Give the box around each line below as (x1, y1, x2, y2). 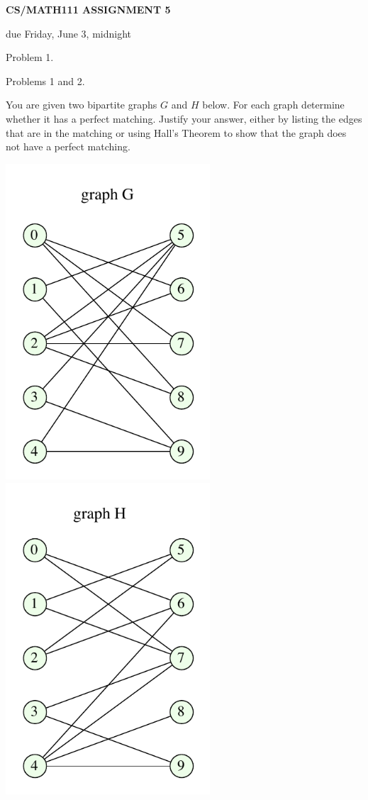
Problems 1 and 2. (6, 73, 85, 88)
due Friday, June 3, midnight (6, 26, 132, 40)
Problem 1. (6, 50, 54, 65)
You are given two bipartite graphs (6, 97, 157, 112)
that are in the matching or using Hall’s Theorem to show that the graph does (6, 125, 347, 140)
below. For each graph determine (202, 97, 345, 112)
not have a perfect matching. (6, 139, 130, 154)
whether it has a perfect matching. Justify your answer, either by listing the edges (6, 111, 362, 126)
